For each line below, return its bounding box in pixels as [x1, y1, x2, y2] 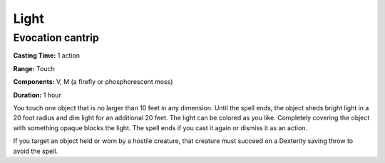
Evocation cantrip [13, 31, 99, 44]
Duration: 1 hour [13, 90, 62, 99]
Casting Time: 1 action [13, 51, 81, 60]
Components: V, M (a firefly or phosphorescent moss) [13, 78, 173, 86]
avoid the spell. [13, 147, 58, 155]
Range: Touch [13, 64, 55, 73]
